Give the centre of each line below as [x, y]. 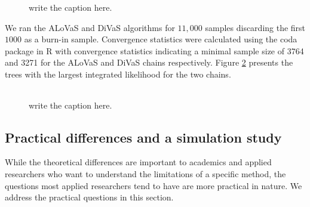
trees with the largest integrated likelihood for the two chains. [118, 74]
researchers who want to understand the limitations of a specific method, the [145, 173]
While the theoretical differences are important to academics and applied [138, 162]
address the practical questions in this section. [89, 197]
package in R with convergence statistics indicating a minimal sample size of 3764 [154, 50]
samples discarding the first [255, 27]
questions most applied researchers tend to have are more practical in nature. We [154, 185]
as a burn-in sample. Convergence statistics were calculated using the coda [161, 39]
